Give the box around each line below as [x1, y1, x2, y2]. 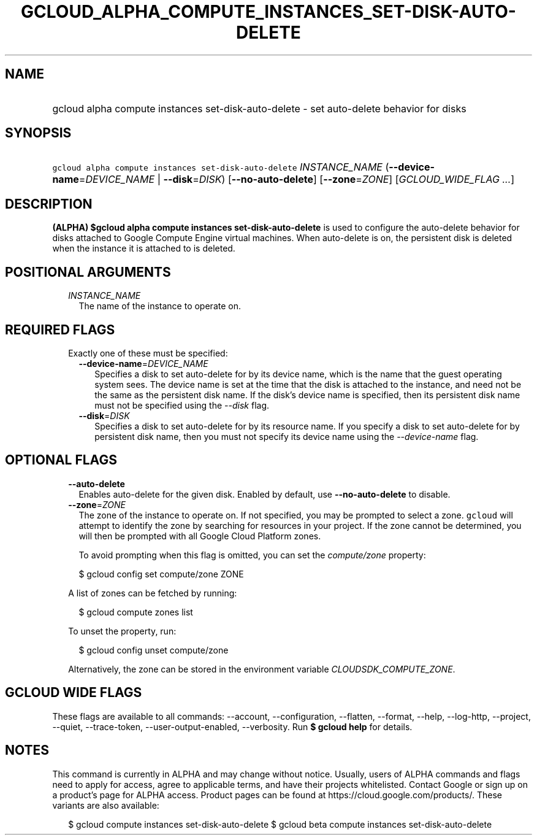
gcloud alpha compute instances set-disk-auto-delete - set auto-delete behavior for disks [52, 102, 467, 115]
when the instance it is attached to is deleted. [52, 243, 235, 254]
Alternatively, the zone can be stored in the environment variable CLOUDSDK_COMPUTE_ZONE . [68, 663, 455, 674]
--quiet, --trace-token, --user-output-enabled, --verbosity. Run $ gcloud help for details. [52, 721, 413, 732]
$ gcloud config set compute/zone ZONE [78, 568, 244, 579]
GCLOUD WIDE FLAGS [5, 685, 142, 701]
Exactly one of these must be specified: [68, 347, 228, 358]
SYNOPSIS [5, 125, 72, 141]
